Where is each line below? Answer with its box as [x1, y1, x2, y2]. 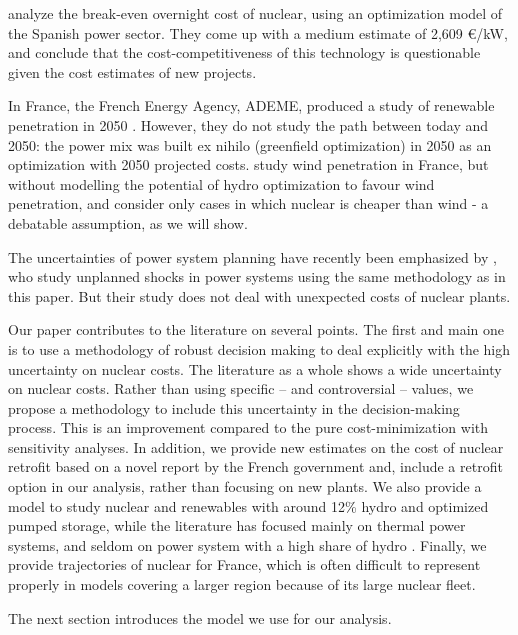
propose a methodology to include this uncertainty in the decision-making [8, 397, 460, 418]
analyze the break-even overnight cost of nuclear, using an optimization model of [8, 3, 503, 23]
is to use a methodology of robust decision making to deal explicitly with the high [8, 338, 511, 359]
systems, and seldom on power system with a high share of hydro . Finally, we [8, 534, 487, 555]
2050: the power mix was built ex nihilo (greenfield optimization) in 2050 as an [8, 134, 492, 155]
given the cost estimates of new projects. [8, 61, 257, 82]
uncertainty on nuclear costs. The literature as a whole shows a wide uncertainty [8, 358, 502, 379]
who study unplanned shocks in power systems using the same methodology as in [8, 266, 506, 287]
